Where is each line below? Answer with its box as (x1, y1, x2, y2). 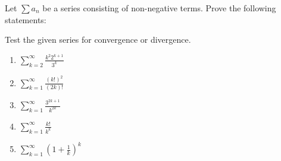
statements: (5, 13, 46, 26)
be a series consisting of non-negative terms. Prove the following (42, 2, 276, 14)
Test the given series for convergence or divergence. (5, 33, 191, 46)
